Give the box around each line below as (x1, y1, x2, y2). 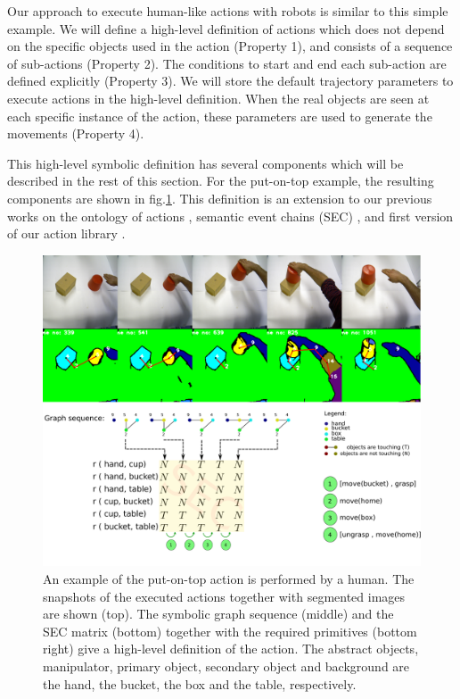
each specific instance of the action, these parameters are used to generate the (7, 106, 432, 125)
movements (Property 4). (7, 124, 144, 143)
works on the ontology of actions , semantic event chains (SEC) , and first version (7, 206, 454, 225)
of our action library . (7, 224, 126, 243)
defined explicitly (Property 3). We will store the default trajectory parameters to (7, 71, 454, 90)
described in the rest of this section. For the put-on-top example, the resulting (7, 171, 434, 190)
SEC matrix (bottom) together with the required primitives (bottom (43, 621, 417, 640)
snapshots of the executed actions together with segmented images (43, 587, 406, 605)
